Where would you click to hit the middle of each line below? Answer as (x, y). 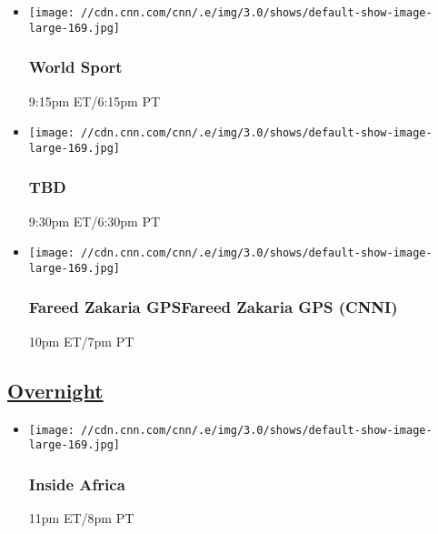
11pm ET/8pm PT (81, 518)
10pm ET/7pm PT (81, 341)
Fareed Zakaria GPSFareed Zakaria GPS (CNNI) (213, 307)
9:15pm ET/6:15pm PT (95, 101)
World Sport (75, 67)
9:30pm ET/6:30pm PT (95, 221)
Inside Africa (77, 484)
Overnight (55, 390)
